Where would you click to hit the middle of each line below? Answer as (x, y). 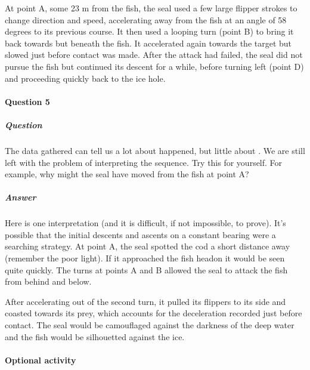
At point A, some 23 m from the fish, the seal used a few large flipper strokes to (151, 8)
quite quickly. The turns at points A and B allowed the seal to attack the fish (146, 269)
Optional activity (41, 360)
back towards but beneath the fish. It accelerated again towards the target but (148, 43)
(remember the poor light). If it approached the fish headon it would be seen (145, 258)
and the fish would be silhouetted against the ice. (95, 336)
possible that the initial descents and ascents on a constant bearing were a (140, 234)
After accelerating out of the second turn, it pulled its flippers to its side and (145, 301)
